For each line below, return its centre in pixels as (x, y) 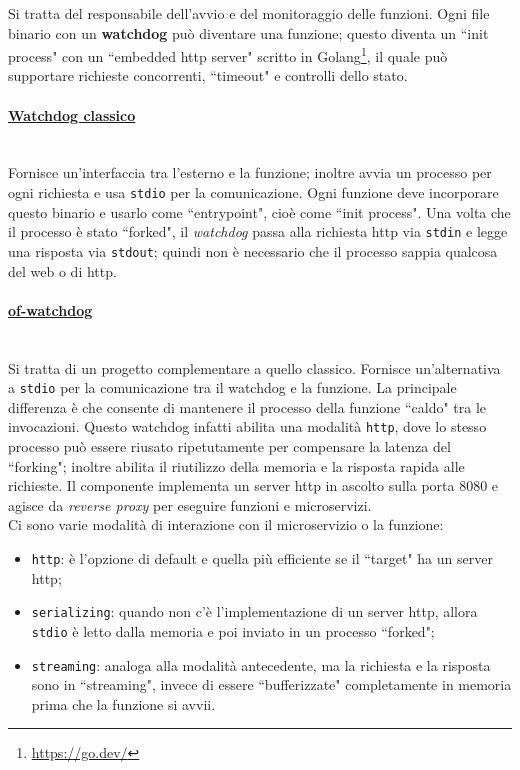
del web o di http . (62, 270)
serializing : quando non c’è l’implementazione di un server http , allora (254, 611)
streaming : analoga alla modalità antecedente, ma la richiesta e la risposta (261, 664)
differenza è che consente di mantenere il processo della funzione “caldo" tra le (247, 406)
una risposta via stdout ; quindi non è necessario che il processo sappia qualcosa (253, 250)
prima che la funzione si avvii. (123, 703)
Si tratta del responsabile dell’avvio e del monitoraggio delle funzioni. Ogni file (249, 13)
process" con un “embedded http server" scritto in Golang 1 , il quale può (228, 54)
